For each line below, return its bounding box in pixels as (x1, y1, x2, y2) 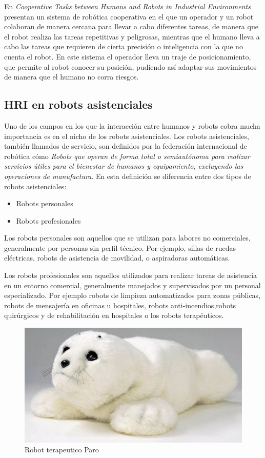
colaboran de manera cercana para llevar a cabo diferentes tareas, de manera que (4, 21, 258, 32)
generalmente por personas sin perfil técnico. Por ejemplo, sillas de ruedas (4, 242, 236, 253)
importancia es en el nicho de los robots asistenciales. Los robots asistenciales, (4, 130, 249, 141)
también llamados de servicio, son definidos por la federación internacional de (4, 141, 247, 151)
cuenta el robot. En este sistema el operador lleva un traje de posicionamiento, (4, 51, 251, 62)
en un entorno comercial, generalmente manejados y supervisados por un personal (4, 280, 261, 290)
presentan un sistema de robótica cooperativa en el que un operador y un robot (4, 11, 254, 22)
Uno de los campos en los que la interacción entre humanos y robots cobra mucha (4, 120, 260, 131)
